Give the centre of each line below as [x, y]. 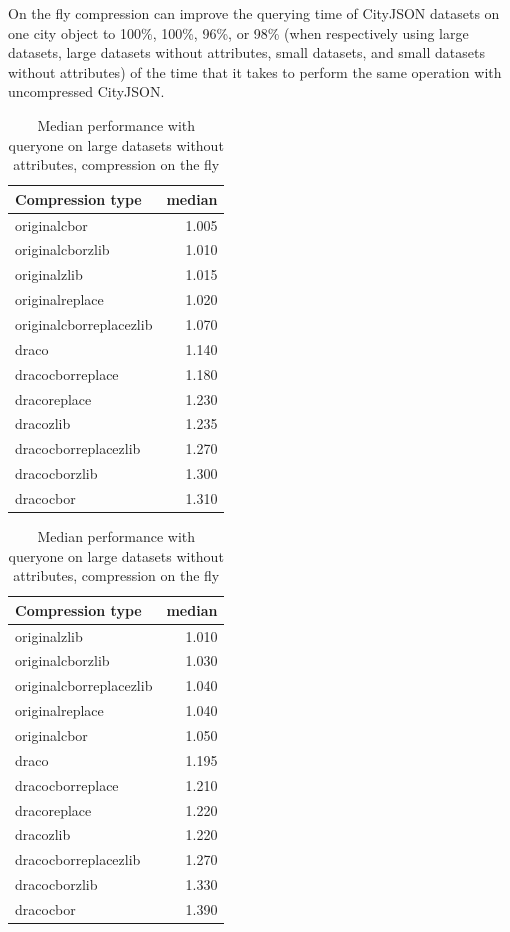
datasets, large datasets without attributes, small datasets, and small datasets [246, 52]
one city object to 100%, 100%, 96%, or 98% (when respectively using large [238, 32]
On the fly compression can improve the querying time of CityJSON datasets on [254, 13]
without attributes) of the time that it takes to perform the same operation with [255, 71]
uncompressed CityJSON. [86, 91]
